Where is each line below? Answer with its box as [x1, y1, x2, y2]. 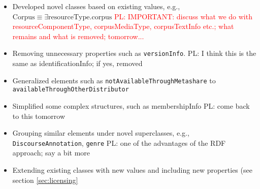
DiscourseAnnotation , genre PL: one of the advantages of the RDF [12, 137, 226, 148]
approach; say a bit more [12, 147, 90, 158]
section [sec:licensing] [12, 174, 78, 185]
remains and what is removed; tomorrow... [12, 30, 144, 41]
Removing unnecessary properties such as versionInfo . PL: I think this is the [12, 48, 256, 58]
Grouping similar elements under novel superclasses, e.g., [12, 128, 189, 138]
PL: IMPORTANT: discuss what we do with [114, 11, 252, 21]
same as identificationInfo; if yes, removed [12, 58, 143, 69]
